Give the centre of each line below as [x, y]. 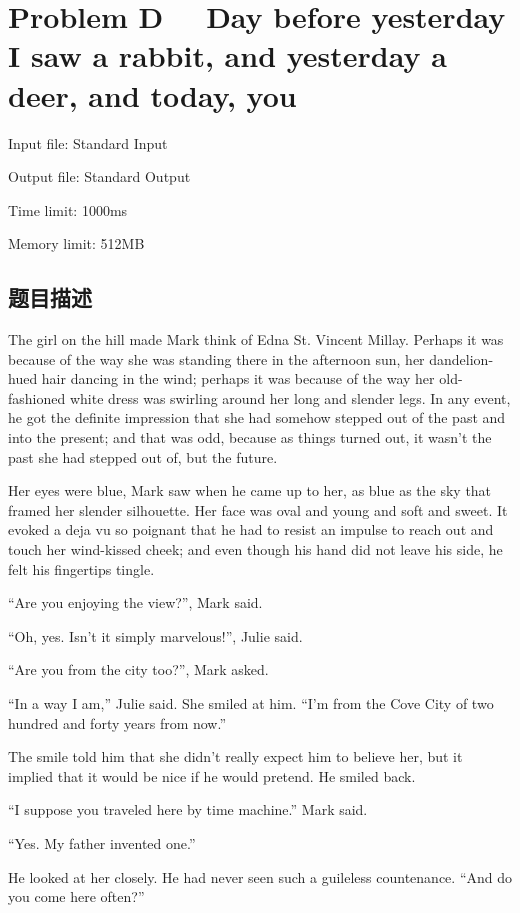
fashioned [37, 397]
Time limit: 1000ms [68, 209]
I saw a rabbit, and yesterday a [227, 55]
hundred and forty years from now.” [117, 722]
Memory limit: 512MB [76, 243]
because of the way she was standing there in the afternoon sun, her [216, 358]
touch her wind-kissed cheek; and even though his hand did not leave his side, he [255, 549]
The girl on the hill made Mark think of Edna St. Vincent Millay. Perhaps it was [256, 339]
